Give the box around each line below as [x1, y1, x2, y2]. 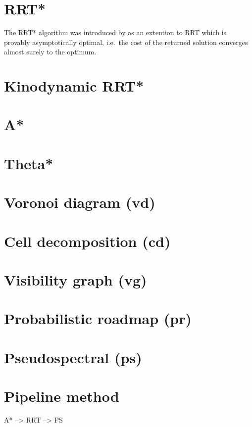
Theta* [4, 153, 53, 173]
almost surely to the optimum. [4, 47, 97, 57]
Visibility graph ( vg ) [4, 269, 147, 289]
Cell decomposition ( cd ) [4, 231, 171, 251]
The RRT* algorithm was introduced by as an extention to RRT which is [4, 27, 227, 38]
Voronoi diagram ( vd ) [4, 192, 155, 212]
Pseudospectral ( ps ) [4, 347, 142, 367]
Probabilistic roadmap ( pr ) [4, 308, 192, 329]
